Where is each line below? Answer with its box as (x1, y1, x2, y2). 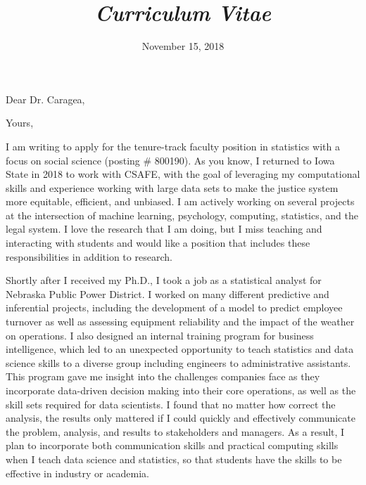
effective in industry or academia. (6, 465, 149, 480)
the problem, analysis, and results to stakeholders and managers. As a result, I (6, 424, 345, 439)
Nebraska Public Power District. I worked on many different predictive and (6, 286, 329, 301)
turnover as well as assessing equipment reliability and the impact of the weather (6, 314, 355, 329)
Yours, (6, 115, 34, 130)
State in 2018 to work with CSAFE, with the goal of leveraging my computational (6, 167, 360, 181)
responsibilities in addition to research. (6, 249, 172, 264)
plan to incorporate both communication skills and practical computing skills (6, 438, 339, 453)
